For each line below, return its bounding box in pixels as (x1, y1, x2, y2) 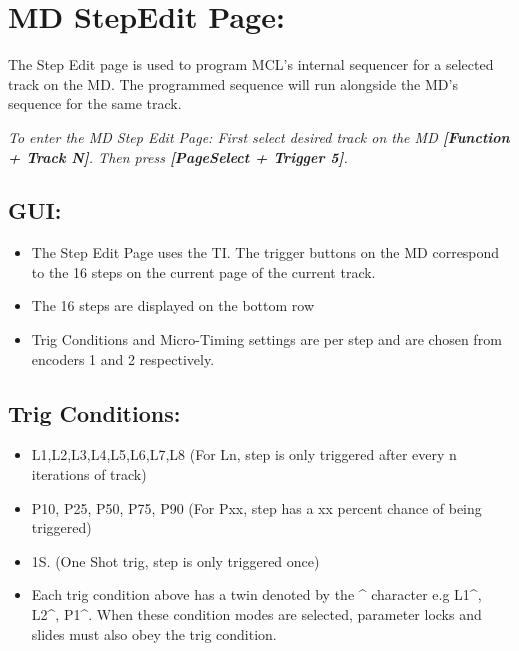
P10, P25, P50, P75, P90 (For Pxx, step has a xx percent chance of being (31, 497, 482, 518)
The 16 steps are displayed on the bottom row (31, 295, 315, 316)
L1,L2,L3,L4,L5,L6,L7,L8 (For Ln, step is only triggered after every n (31, 444, 457, 465)
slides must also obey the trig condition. (31, 623, 277, 644)
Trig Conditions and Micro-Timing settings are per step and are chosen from (31, 329, 502, 350)
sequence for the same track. (8, 93, 182, 114)
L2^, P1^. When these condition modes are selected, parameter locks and (31, 604, 482, 625)
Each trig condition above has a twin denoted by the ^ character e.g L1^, (31, 584, 482, 605)
